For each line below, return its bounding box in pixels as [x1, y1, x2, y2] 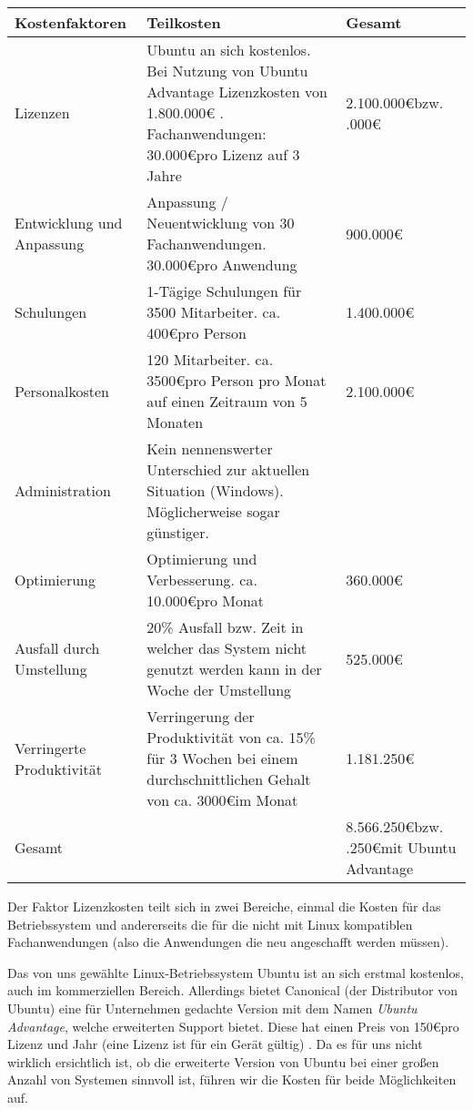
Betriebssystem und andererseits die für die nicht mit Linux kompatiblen [7, 914, 413, 933]
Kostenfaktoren [15, 12, 127, 33]
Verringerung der [146, 706, 255, 727]
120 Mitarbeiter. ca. [146, 349, 274, 370]
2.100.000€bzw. [346, 91, 444, 113]
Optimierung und [146, 548, 257, 569]
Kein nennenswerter [146, 438, 273, 459]
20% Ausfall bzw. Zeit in [146, 616, 304, 637]
